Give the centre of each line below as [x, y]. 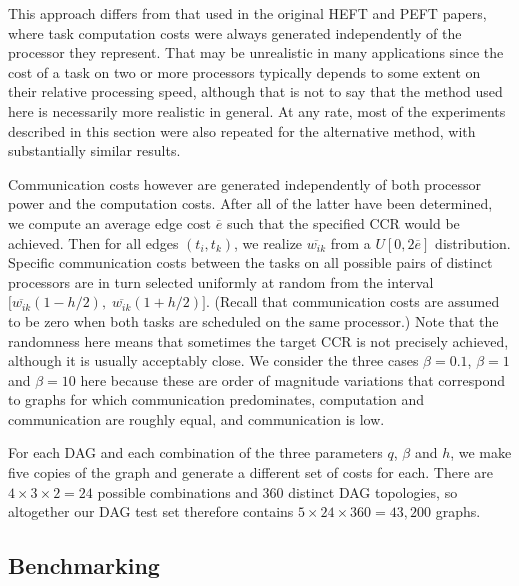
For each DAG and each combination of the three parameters [195, 452]
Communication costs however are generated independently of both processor [244, 183]
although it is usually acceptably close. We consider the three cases [213, 360]
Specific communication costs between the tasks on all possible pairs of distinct [250, 262]
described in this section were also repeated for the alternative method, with [242, 130]
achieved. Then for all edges [93, 242]
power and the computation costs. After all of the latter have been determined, [250, 203]
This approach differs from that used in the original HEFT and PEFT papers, [247, 13]
